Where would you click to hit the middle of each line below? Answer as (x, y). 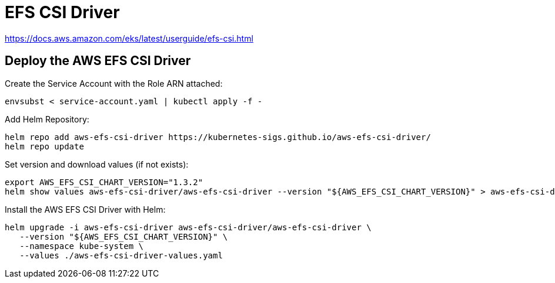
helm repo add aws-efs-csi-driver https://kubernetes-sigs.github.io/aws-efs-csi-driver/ (218, 137)
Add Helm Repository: (47, 119)
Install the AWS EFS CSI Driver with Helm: (85, 209)
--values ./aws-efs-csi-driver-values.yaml (121, 255)
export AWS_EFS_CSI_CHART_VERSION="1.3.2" (104, 182)
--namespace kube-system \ (82, 246)
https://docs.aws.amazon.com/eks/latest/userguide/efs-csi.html (129, 38)
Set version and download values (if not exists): (97, 164)
